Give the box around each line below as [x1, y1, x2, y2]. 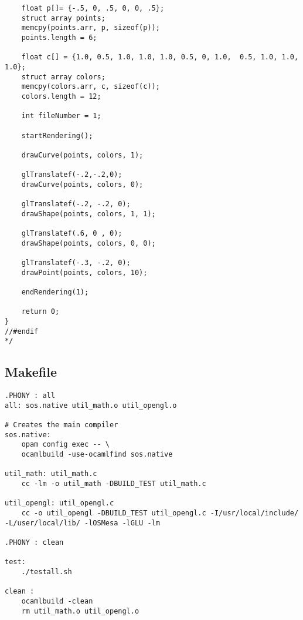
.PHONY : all [5, 391, 55, 400]
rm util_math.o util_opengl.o [21, 606, 139, 615]
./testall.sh [21, 567, 72, 576]
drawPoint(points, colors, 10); [21, 268, 148, 277]
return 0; [21, 307, 60, 316]
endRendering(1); [21, 288, 89, 297]
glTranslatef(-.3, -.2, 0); [21, 259, 131, 267]
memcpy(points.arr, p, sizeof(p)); [21, 24, 160, 32]
